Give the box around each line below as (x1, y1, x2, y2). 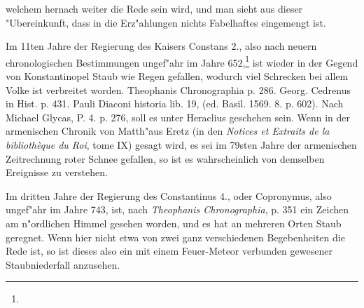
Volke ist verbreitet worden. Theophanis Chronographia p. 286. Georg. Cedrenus (6, 82, 351, 97)
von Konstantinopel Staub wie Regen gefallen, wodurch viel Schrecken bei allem (6, 69, 349, 83)
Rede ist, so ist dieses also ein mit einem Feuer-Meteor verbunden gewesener (6, 243, 332, 258)
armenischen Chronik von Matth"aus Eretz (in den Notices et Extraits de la (6, 123, 330, 138)
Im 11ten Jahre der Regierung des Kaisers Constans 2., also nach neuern (6, 39, 317, 53)
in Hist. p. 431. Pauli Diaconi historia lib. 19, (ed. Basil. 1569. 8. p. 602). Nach (6, 96, 344, 111)
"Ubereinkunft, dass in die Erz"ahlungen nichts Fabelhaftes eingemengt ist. (6, 15, 326, 29)
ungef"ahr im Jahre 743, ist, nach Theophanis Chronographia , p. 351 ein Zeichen (6, 202, 349, 217)
